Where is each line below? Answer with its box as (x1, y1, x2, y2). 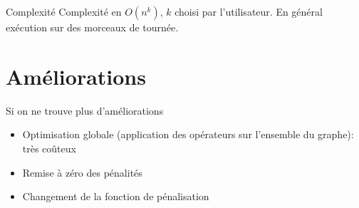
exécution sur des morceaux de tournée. (6, 20, 179, 34)
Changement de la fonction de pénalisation (22, 189, 209, 204)
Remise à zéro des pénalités (22, 165, 142, 180)
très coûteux (22, 140, 76, 155)
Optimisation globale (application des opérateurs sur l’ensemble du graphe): (22, 127, 354, 142)
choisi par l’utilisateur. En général (175, 4, 323, 19)
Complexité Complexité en (6, 4, 122, 19)
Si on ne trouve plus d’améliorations (6, 103, 164, 118)
